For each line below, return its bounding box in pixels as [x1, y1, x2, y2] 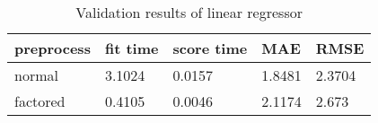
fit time [104, 38, 159, 58]
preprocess [14, 38, 91, 58]
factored [14, 91, 66, 111]
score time [172, 38, 248, 58]
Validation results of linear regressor [75, 2, 303, 22]
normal [14, 65, 58, 85]
